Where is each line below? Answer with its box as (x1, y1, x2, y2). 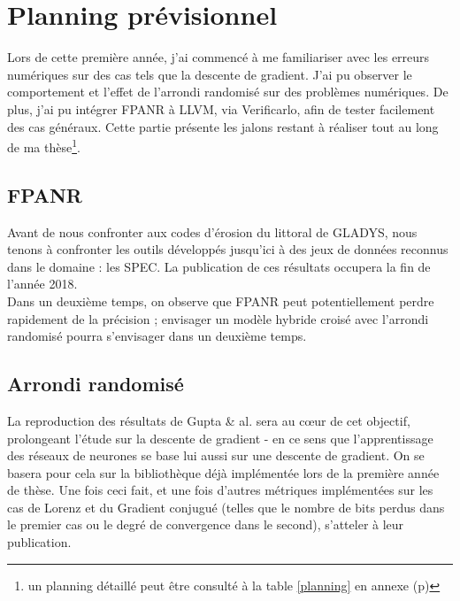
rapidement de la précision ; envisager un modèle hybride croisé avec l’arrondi (7, 309, 429, 327)
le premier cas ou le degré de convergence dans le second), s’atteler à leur (7, 515, 404, 534)
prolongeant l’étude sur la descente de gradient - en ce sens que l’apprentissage (7, 428, 433, 447)
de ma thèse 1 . (7, 135, 80, 156)
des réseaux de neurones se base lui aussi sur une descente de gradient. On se (7, 446, 425, 465)
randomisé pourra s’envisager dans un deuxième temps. (7, 327, 307, 345)
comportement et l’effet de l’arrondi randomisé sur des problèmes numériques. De (7, 82, 448, 101)
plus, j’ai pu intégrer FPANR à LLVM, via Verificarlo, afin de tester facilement (7, 99, 435, 118)
